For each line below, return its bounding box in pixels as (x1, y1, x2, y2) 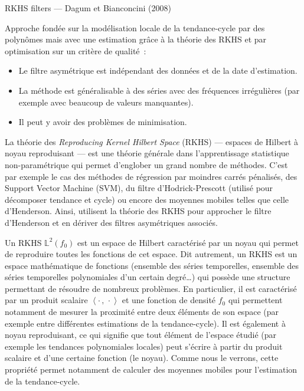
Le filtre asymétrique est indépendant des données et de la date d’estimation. (18, 64, 298, 77)
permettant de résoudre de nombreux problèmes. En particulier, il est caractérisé (5, 282, 297, 294)
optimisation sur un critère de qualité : (5, 44, 146, 57)
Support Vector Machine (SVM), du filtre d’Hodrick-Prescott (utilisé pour (5, 182, 273, 194)
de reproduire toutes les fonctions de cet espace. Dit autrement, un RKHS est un (5, 248, 298, 260)
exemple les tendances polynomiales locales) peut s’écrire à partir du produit (5, 340, 283, 352)
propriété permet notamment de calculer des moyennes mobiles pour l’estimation (5, 363, 298, 376)
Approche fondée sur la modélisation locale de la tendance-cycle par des (5, 21, 265, 34)
